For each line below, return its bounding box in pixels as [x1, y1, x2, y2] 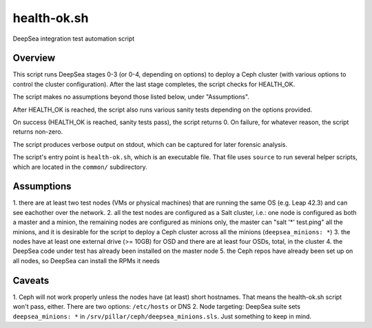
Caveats [12, 274, 50, 286]
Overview [12, 52, 56, 64]
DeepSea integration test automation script [12, 34, 135, 43]
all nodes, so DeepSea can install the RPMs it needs [12, 256, 160, 265]
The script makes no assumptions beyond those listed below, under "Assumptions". [12, 93, 249, 101]
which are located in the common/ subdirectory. [12, 163, 147, 171]
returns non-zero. [12, 127, 63, 136]
